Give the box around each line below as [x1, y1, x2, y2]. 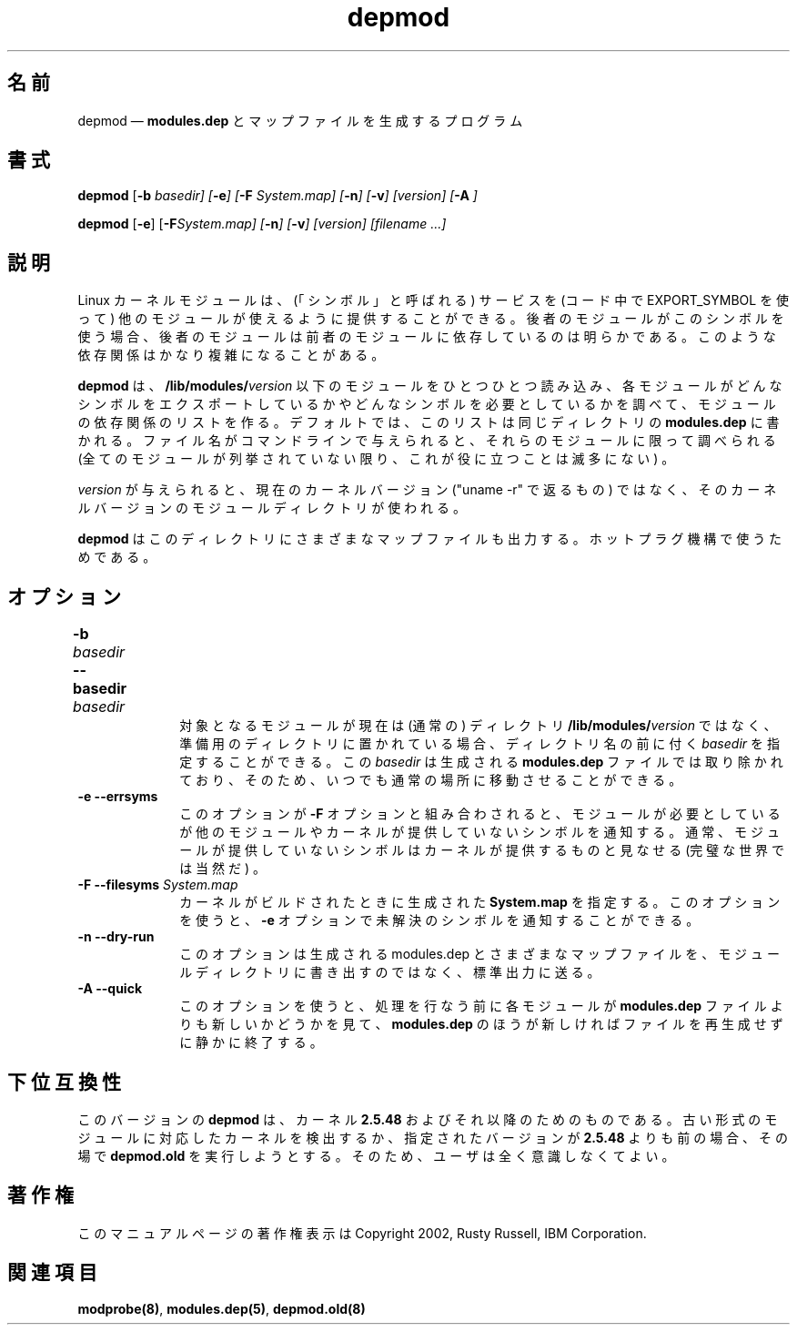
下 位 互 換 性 [7, 1070, 121, 1093]
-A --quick [77, 981, 143, 997]
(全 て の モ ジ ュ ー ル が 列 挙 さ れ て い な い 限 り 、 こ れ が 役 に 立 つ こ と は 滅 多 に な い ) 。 [77, 451, 675, 467]
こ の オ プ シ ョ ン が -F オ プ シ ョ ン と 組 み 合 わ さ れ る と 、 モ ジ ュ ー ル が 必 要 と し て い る [179, 806, 781, 822]
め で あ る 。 [77, 549, 156, 565]
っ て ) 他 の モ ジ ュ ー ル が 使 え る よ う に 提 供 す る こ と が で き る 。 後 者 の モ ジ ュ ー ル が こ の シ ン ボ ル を [77, 310, 784, 327]
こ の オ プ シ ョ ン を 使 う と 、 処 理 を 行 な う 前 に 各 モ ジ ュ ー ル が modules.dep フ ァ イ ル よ [179, 998, 783, 1014]
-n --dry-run [77, 929, 155, 945]
